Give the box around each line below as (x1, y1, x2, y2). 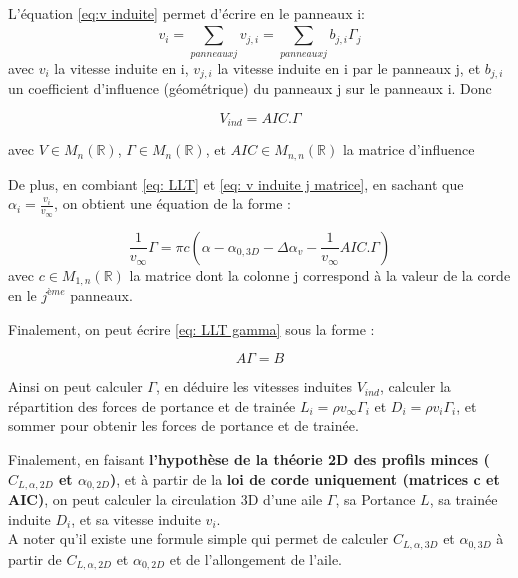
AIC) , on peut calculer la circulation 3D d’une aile (8, 488, 323, 509)
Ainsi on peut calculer (8, 376, 143, 397)
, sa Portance (335, 488, 416, 509)
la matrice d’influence (342, 139, 475, 160)
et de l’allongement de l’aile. (169, 548, 342, 569)
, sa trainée (429, 488, 498, 509)
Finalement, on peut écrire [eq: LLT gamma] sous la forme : (8, 318, 375, 339)
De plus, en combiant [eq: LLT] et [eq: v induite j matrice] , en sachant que (8, 173, 464, 194)
